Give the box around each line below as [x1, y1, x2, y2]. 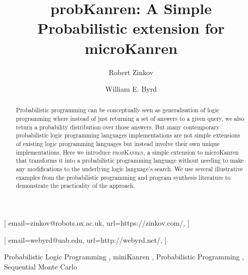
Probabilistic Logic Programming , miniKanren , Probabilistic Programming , [4, 251, 244, 262]
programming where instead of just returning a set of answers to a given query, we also [16, 114, 244, 123]
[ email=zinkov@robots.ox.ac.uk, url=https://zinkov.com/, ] [4, 218, 190, 228]
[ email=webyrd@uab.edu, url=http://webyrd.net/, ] [4, 234, 167, 245]
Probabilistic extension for [37, 18, 225, 38]
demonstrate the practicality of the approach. [16, 181, 135, 190]
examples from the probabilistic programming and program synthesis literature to [16, 173, 231, 181]
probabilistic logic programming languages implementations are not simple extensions [16, 131, 240, 140]
